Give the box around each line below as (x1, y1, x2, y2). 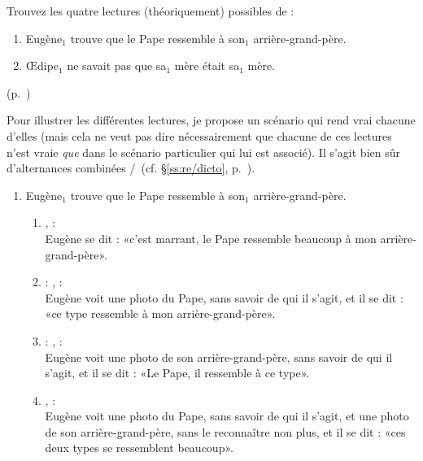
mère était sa (174, 57, 240, 74)
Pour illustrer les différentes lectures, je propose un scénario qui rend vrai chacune (7, 111, 416, 128)
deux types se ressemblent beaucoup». (45, 439, 233, 456)
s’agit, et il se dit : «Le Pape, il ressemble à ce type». (45, 364, 310, 381)
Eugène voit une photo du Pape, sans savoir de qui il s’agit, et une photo (45, 407, 409, 424)
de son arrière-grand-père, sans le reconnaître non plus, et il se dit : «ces (45, 423, 406, 440)
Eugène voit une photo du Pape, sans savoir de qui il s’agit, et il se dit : (45, 289, 403, 306)
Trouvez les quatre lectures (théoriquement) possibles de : (7, 2, 294, 19)
